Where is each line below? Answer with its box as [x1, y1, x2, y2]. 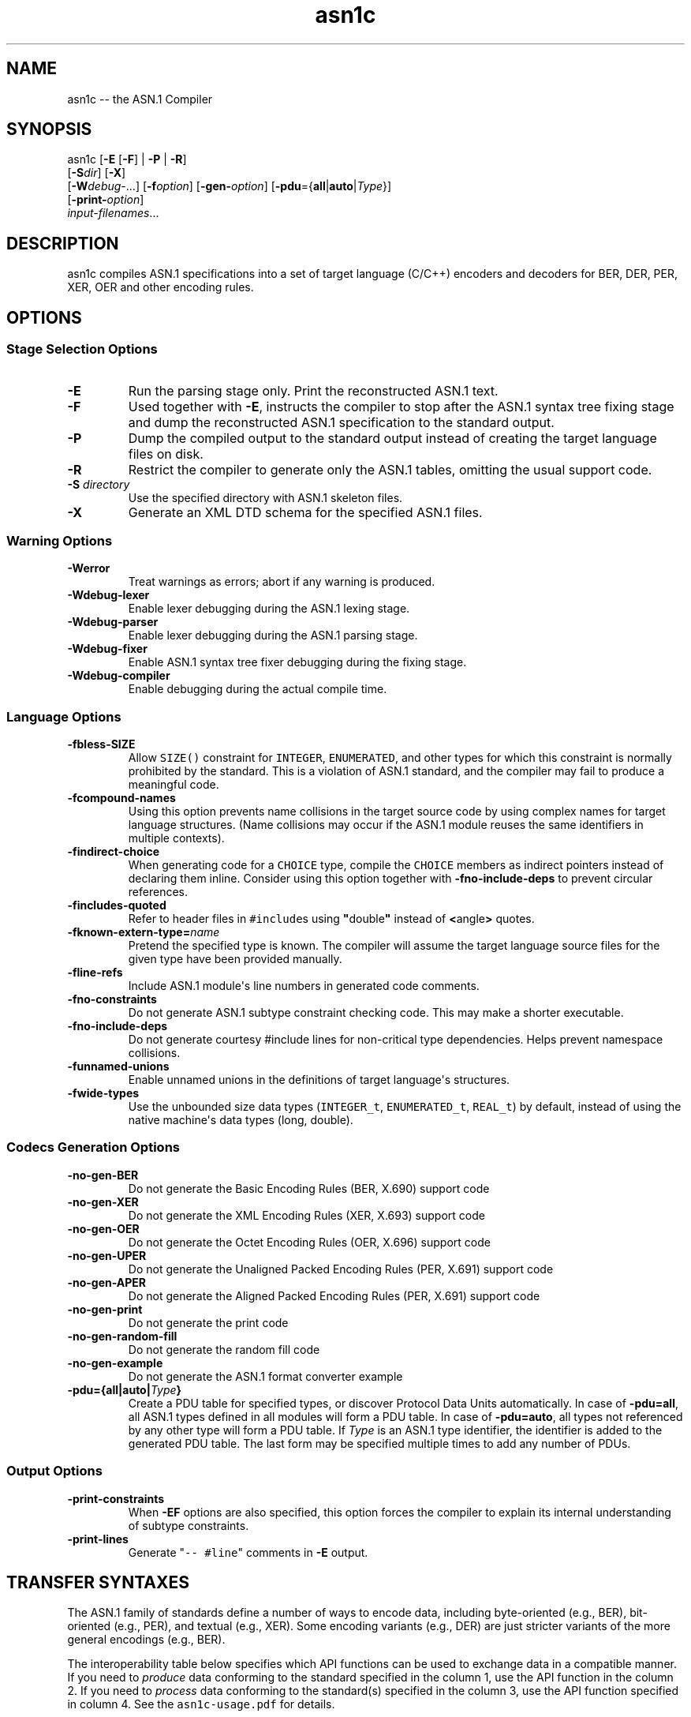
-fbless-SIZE [67, 737, 136, 751]
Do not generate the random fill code [128, 1342, 320, 1356]
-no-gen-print [67, 1302, 143, 1316]
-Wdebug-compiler [67, 669, 170, 683]
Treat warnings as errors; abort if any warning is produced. [128, 575, 435, 589]
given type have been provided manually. [128, 952, 342, 965]
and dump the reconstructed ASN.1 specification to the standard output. [128, 414, 555, 430]
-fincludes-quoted [67, 898, 166, 912]
